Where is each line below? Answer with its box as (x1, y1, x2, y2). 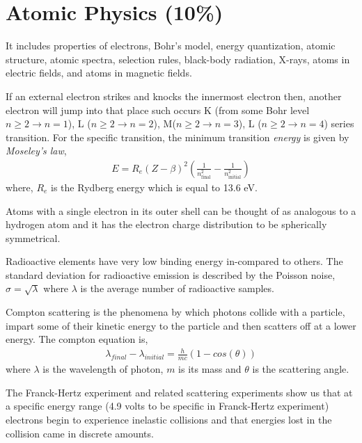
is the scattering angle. (252, 362, 349, 376)
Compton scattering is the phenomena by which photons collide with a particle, (6, 305, 345, 319)
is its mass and (178, 362, 242, 376)
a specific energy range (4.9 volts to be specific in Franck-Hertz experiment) (6, 398, 329, 413)
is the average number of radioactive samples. (80, 281, 274, 296)
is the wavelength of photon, (42, 362, 164, 376)
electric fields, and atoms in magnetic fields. (6, 65, 192, 80)
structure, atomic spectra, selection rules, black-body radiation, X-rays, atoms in (6, 51, 350, 66)
